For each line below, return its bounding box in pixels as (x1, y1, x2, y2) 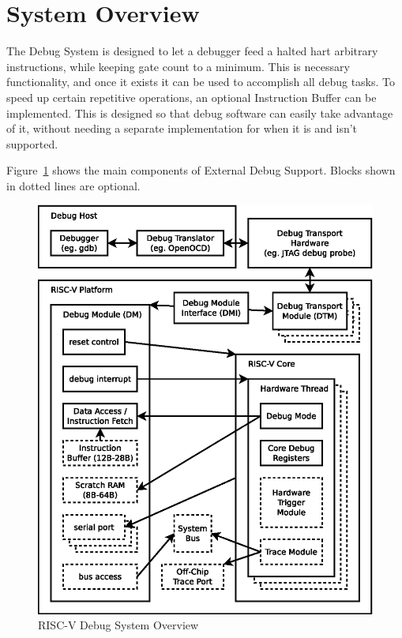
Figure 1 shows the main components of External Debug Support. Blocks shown (6, 162, 396, 178)
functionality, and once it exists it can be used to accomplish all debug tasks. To (6, 73, 396, 90)
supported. (6, 135, 58, 152)
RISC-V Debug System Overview (38, 617, 199, 633)
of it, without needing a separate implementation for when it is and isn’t (6, 120, 358, 137)
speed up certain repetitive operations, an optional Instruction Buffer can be (6, 88, 377, 105)
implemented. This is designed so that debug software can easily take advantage (6, 104, 393, 121)
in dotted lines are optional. (6, 177, 141, 193)
